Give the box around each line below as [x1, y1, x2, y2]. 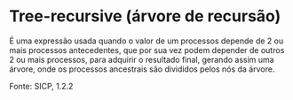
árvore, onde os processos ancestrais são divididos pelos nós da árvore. [9, 64, 275, 74]
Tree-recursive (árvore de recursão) [9, 6, 281, 27]
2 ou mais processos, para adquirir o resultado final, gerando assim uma [9, 54, 274, 65]
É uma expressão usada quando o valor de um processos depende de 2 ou [9, 35, 284, 46]
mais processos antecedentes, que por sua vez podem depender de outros [9, 44, 285, 55]
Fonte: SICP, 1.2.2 [9, 81, 74, 91]
